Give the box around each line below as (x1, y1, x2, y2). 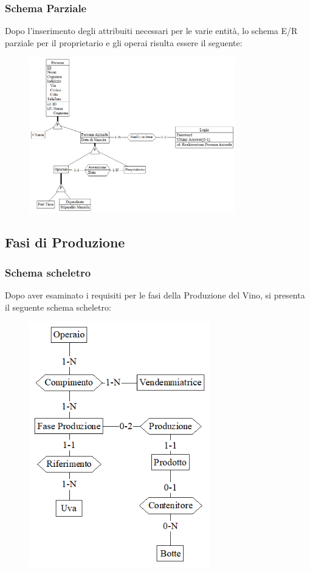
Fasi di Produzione (5, 233, 125, 252)
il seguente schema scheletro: (5, 300, 111, 313)
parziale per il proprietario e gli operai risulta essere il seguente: (5, 36, 243, 49)
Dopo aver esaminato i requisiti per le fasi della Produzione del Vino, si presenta (5, 289, 305, 302)
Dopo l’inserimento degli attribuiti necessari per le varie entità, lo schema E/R (5, 24, 298, 37)
